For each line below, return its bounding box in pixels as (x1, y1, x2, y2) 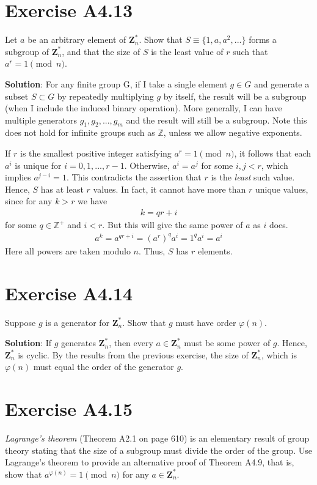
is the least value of (151, 45, 224, 57)
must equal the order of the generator (33, 360, 174, 373)
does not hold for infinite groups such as (5, 126, 155, 139)
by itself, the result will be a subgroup (163, 89, 307, 102)
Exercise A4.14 (5, 280, 133, 305)
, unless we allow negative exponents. (163, 126, 302, 139)
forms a (249, 33, 277, 46)
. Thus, (138, 244, 166, 257)
